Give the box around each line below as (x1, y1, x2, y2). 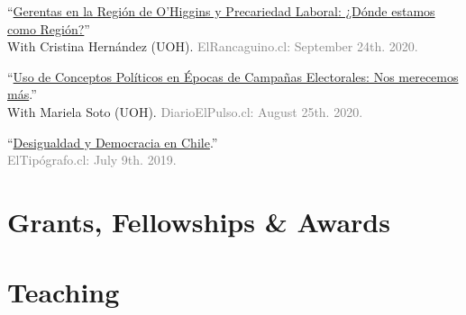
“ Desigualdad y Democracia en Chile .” (7, 132, 218, 151)
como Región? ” (7, 19, 90, 38)
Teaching (7, 274, 120, 310)
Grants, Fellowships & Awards (7, 202, 390, 239)
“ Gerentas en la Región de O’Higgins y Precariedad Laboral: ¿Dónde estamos (7, 2, 435, 20)
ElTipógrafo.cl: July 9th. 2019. (7, 150, 177, 169)
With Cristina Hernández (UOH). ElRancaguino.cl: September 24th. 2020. (7, 37, 418, 56)
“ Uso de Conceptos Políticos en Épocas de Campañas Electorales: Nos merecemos (7, 67, 459, 85)
